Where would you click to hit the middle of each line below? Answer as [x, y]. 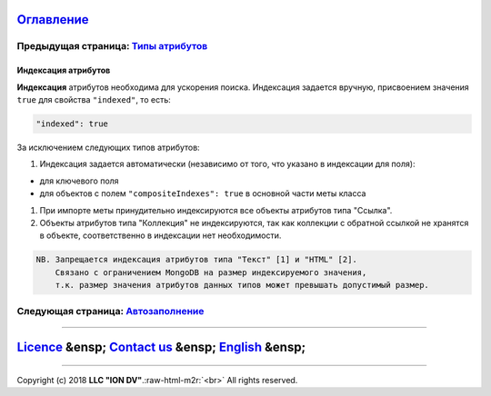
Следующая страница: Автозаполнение [110, 312]
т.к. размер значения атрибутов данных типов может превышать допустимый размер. [242, 285]
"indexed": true [72, 124]
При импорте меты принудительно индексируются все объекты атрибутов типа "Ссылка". [216, 210]
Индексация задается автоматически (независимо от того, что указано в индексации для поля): [227, 164]
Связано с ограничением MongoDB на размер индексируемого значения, [211, 272]
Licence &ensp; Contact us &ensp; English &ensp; [161, 347]
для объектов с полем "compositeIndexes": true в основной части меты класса [203, 193]
